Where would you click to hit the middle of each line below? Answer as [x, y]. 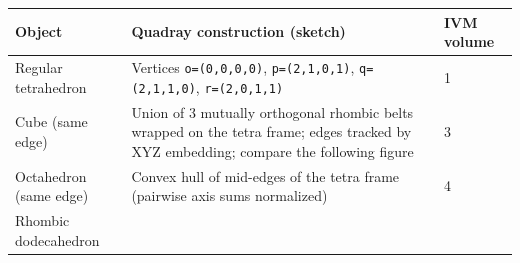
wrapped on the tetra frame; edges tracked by [271, 131]
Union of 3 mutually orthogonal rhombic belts [272, 111]
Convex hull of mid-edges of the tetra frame [265, 175]
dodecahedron [57, 239]
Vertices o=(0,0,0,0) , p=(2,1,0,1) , [243, 66]
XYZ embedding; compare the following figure [272, 150]
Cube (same [51, 121]
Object [39, 31]
